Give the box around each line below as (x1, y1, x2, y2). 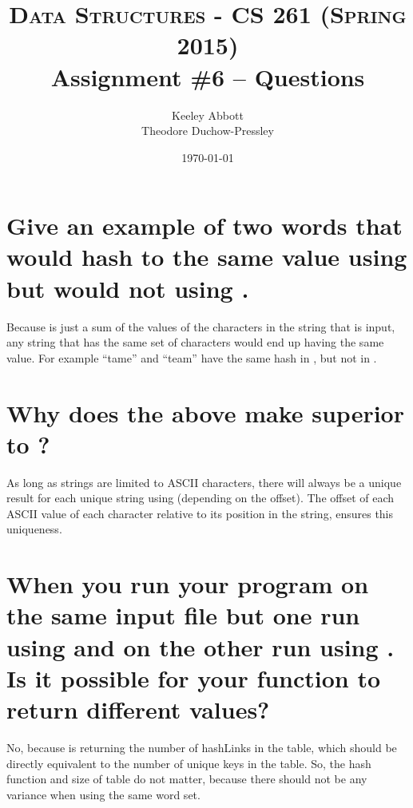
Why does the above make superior (6, 396, 404, 429)
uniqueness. (6, 521, 62, 537)
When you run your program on (6, 568, 369, 600)
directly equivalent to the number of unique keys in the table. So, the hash (6, 755, 371, 771)
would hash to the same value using (6, 240, 407, 273)
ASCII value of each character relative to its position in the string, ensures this (6, 505, 394, 521)
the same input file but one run (6, 599, 360, 632)
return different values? (6, 693, 270, 725)
